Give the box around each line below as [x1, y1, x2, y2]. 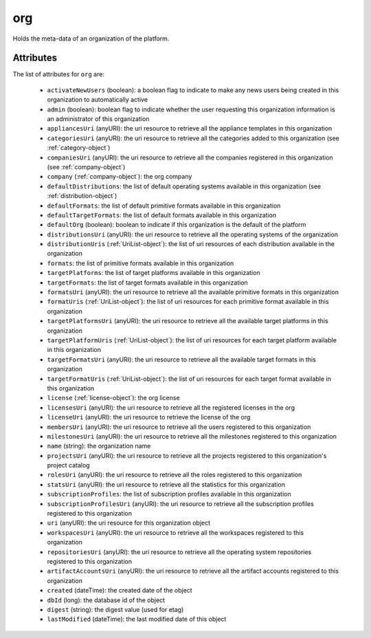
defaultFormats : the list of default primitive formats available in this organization [47, 201, 281, 210]
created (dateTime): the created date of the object [47, 586, 192, 595]
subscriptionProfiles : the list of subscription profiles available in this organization [47, 490, 291, 498]
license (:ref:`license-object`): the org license [47, 394, 180, 402]
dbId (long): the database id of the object [47, 595, 165, 604]
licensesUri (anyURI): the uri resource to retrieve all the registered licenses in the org [47, 403, 295, 412]
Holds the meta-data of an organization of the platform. [12, 34, 170, 43]
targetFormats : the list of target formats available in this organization [47, 278, 249, 287]
